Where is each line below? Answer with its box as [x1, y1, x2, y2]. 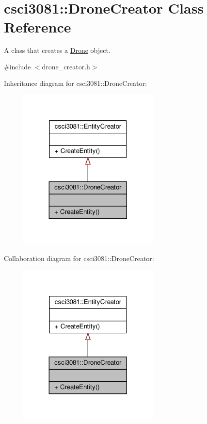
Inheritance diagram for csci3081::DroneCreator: [4, 78, 147, 88]
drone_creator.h [42, 61, 90, 71]
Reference [4, 17, 71, 37]
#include [4, 61, 31, 71]
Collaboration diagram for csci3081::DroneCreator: [4, 253, 154, 263]
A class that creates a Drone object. [4, 45, 111, 55]
